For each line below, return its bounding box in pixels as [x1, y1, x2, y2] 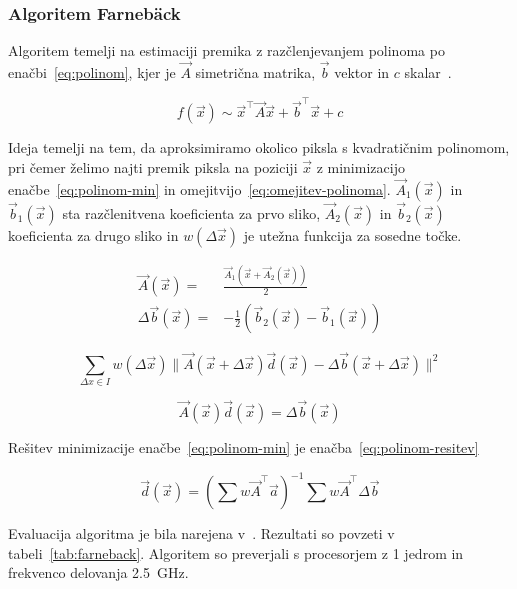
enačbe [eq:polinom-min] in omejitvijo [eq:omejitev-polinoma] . [8, 178, 391, 199]
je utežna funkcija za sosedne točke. [243, 224, 462, 245]
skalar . [404, 62, 452, 83]
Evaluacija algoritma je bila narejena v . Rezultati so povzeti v [8, 523, 395, 544]
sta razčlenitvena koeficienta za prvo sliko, [62, 202, 321, 223]
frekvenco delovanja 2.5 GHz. [8, 562, 189, 583]
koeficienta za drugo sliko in [8, 224, 179, 245]
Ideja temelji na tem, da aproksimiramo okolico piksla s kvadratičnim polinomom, [8, 137, 510, 158]
